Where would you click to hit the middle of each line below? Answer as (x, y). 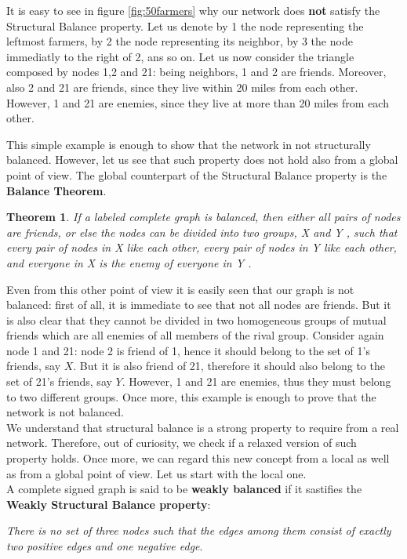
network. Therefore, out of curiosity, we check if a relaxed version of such (182, 443)
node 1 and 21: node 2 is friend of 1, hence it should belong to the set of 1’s (188, 350)
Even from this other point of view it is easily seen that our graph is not (180, 289)
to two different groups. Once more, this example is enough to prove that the (191, 396)
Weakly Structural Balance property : (109, 504)
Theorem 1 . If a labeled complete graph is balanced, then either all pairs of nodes (203, 217)
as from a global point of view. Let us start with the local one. (156, 473)
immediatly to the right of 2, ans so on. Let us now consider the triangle (180, 56)
